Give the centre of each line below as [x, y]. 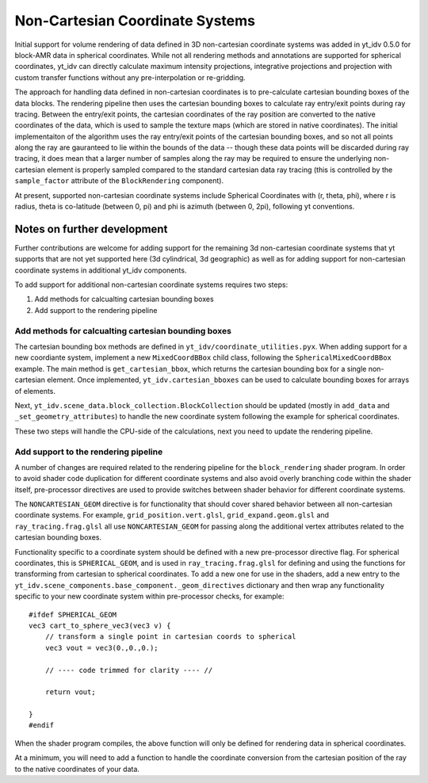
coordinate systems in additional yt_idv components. [101, 270]
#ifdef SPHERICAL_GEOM [73, 615]
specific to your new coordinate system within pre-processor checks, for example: [149, 596]
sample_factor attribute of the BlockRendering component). [119, 181]
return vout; [70, 692]
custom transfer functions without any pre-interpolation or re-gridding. [130, 77]
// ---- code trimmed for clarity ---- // [129, 670]
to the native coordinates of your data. [77, 769]
